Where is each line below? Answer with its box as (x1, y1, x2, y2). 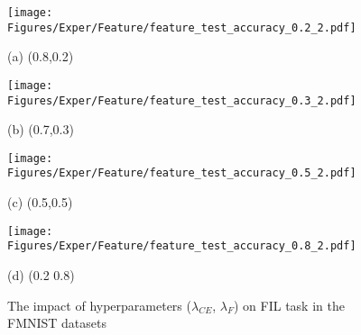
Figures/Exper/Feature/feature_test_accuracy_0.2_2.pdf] (7, 21, 356, 34)
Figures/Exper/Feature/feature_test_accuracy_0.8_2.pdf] (7, 240, 356, 253)
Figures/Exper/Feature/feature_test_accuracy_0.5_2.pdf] (7, 167, 356, 180)
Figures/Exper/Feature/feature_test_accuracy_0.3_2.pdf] (7, 94, 356, 107)
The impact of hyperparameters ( (7, 295, 191, 314)
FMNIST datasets (7, 313, 107, 332)
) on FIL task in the (234, 295, 345, 314)
